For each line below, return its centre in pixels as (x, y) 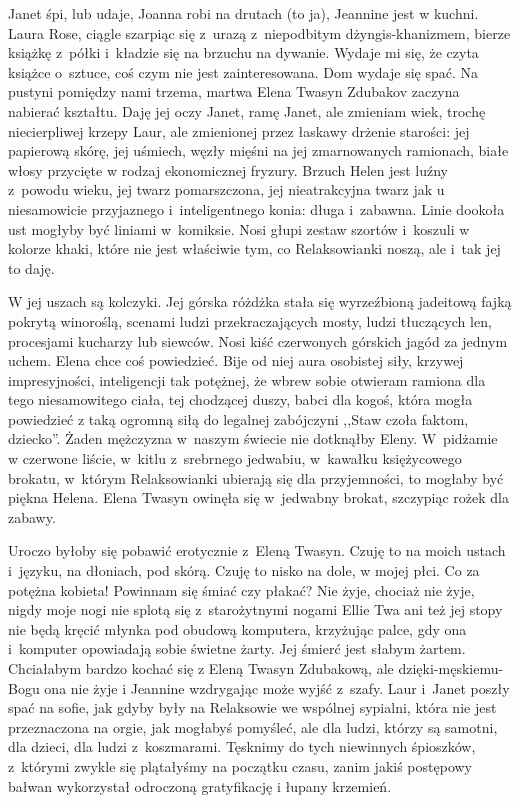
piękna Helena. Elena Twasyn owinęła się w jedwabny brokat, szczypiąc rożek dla (259, 497)
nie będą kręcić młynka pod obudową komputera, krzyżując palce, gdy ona (237, 628)
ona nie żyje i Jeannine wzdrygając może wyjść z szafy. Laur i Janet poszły (277, 687)
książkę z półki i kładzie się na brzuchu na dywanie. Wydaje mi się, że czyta (243, 52)
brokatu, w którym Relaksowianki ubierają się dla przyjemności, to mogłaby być (256, 477)
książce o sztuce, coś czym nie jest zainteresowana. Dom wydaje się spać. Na (243, 71)
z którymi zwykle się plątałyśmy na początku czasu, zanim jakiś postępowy (240, 765)
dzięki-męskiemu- (451, 668)
